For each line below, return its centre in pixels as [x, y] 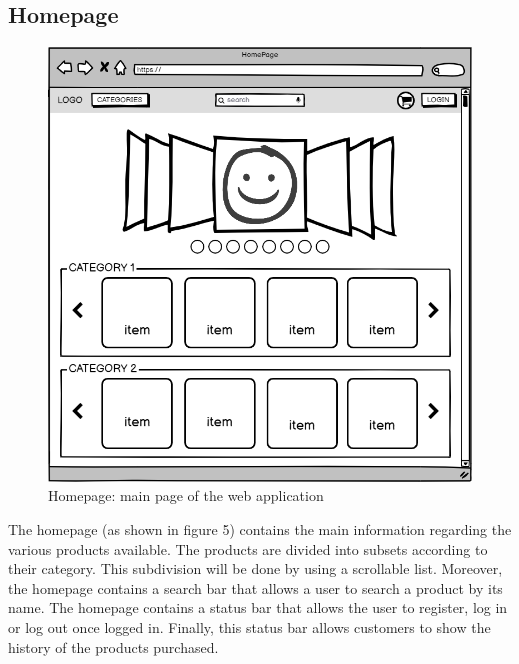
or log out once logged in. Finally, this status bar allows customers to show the [249, 626]
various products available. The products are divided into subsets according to [248, 548]
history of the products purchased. [113, 646]
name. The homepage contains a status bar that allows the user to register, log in [258, 607]
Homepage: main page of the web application [186, 495]
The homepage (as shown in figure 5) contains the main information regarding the [260, 528]
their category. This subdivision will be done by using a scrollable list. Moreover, [255, 568]
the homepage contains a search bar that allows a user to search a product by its [255, 587]
